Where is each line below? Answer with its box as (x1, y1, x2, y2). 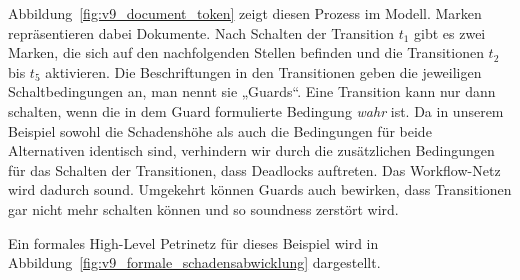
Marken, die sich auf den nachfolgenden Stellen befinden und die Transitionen (8, 42, 484, 63)
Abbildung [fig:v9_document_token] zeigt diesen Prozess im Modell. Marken (8, 3, 482, 23)
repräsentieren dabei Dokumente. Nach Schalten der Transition (8, 22, 394, 43)
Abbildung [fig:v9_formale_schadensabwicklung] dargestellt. (8, 252, 381, 273)
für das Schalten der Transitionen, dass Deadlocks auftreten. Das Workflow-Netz (8, 159, 501, 180)
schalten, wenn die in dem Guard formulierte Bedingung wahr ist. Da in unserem (8, 100, 504, 121)
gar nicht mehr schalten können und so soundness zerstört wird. (8, 198, 399, 219)
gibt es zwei (414, 22, 486, 43)
